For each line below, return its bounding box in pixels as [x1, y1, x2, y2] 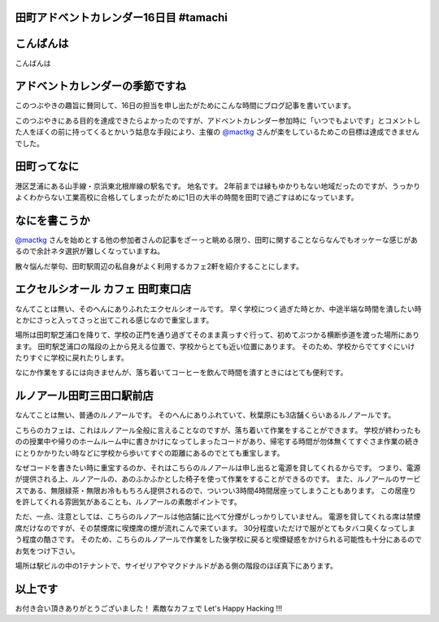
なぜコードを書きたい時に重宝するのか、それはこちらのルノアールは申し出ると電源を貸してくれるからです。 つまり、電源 [15, 463, 421, 473]
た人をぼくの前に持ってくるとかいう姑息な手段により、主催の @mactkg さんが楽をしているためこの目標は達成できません [15, 127, 419, 137]
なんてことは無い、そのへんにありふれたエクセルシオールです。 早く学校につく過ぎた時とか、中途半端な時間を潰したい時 [15, 304, 422, 313]
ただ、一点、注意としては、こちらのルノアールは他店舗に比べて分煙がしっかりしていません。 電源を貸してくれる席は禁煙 [15, 512, 421, 521]
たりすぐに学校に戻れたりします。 [15, 353, 129, 363]
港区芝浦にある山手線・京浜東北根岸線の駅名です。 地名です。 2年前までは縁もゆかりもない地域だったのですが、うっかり [15, 181, 421, 191]
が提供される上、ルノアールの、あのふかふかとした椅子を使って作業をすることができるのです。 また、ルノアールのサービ [15, 474, 421, 484]
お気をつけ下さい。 [15, 546, 80, 555]
